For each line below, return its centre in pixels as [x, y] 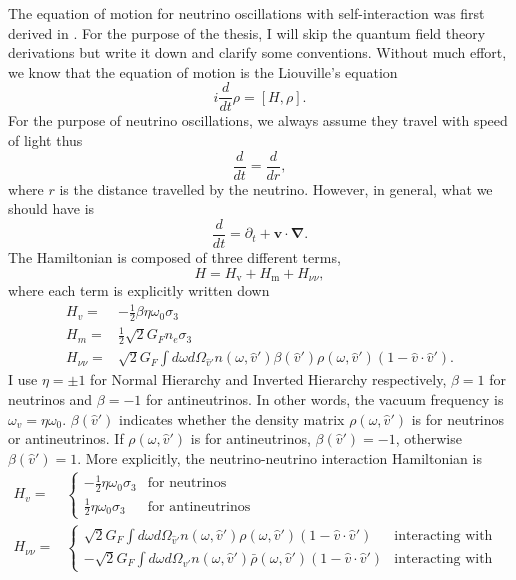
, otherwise [428, 438]
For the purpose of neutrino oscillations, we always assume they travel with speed [258, 120]
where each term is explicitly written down [139, 289]
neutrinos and [50, 398]
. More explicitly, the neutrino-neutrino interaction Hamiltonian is [279, 457]
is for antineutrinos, [250, 438]
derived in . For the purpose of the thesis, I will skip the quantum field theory [247, 32]
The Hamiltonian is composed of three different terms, [174, 256]
